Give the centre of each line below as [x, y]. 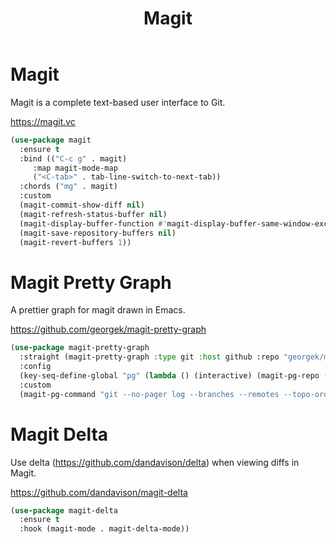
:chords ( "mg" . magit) [68, 187]
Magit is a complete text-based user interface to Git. [118, 102]
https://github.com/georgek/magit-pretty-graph [108, 329]
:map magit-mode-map [75, 168]
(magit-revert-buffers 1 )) [75, 242]
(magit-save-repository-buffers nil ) [98, 233]
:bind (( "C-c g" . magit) [73, 158]
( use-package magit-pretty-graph [80, 348]
